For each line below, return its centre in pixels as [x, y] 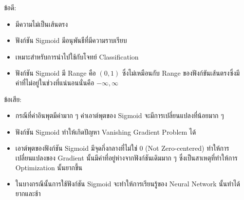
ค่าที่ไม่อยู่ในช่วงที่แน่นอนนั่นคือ [55, 82]
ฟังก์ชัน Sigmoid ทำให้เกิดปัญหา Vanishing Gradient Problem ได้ [106, 131]
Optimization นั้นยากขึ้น [49, 167]
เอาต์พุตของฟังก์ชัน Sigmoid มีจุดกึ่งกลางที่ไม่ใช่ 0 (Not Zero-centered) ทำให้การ [122, 148]
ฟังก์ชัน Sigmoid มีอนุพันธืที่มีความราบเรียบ [71, 40]
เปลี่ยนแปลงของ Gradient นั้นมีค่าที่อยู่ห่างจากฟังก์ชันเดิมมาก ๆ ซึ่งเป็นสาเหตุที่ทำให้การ [126, 157]
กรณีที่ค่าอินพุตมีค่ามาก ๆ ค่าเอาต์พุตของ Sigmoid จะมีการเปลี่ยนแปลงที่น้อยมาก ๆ [120, 115]
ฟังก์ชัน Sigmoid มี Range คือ [56, 73]
